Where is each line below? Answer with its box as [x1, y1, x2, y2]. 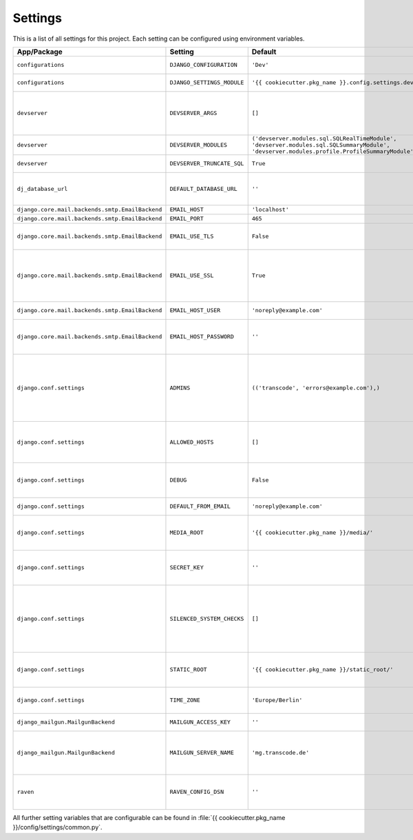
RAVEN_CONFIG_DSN [169, 788, 224, 796]
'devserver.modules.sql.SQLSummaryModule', [251, 141, 390, 148]
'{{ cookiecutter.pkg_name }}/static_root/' [251, 666, 394, 673]
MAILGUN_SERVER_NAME [169, 749, 234, 757]
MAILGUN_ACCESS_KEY [169, 719, 231, 726]
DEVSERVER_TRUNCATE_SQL [169, 160, 244, 167]
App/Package [17, 47, 63, 57]
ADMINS [169, 384, 191, 391]
